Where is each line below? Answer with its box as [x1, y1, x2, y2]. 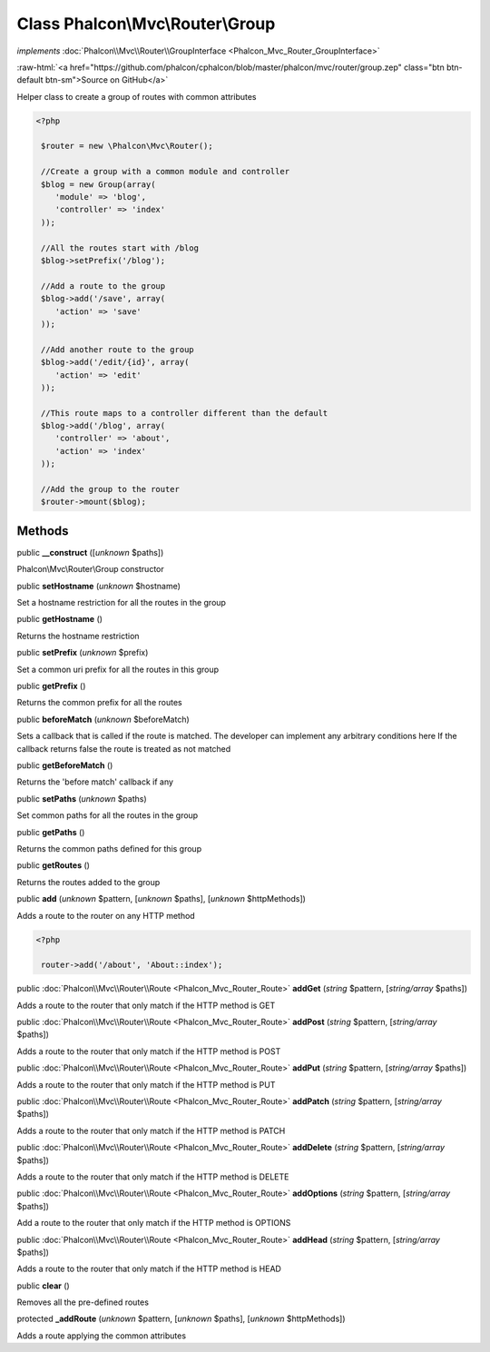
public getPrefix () [16, 681, 86, 692]
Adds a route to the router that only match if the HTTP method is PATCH [16, 1125, 286, 1136]
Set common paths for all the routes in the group [16, 810, 199, 821]
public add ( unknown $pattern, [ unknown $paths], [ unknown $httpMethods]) [16, 893, 306, 904]
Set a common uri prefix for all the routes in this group [16, 664, 220, 675]
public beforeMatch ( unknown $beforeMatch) [16, 714, 190, 725]
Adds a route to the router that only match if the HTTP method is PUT [16, 1079, 276, 1090]
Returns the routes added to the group [16, 876, 161, 887]
